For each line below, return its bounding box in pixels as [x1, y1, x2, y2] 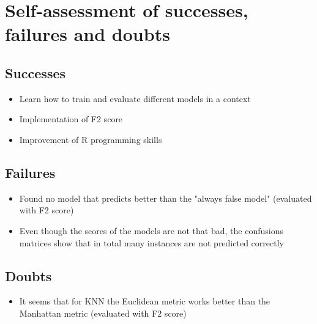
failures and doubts [5, 21, 170, 46]
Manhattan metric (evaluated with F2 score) [19, 306, 187, 319]
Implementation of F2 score [19, 112, 123, 125]
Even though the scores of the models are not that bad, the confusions [19, 224, 283, 237]
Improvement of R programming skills [19, 133, 162, 145]
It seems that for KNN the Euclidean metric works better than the [19, 295, 270, 307]
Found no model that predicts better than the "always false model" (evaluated [19, 191, 312, 204]
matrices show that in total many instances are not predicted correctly [19, 236, 284, 249]
